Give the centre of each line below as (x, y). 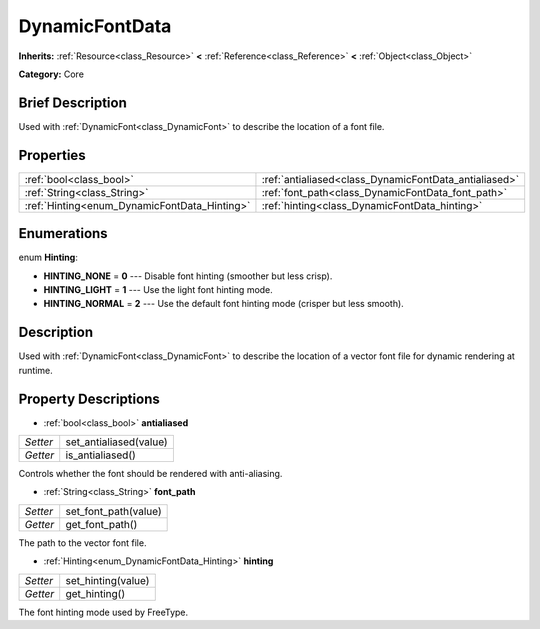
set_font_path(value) (113, 511)
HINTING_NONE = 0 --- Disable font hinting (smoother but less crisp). (188, 276)
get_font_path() (101, 524)
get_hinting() (95, 593)
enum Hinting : (48, 257)
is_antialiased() (101, 455)
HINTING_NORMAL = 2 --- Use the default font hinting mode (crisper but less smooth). (223, 304)
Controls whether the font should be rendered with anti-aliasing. (150, 474)
